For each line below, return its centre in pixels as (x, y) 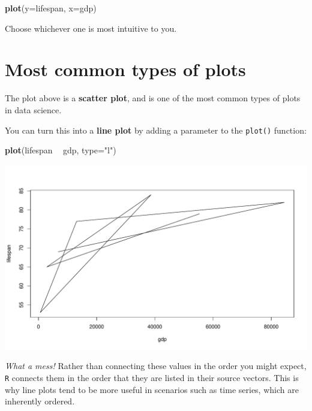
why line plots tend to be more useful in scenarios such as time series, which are (152, 389)
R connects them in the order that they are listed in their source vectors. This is (152, 378)
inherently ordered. (40, 401)
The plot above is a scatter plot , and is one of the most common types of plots (153, 98)
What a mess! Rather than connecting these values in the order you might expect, (156, 366)
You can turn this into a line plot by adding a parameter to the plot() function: (156, 130)
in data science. (33, 109)
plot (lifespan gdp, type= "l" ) (61, 150)
